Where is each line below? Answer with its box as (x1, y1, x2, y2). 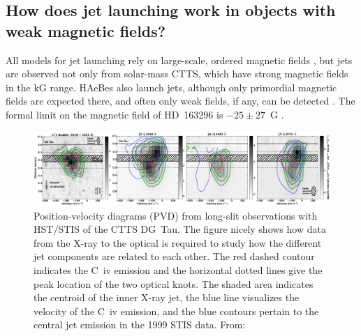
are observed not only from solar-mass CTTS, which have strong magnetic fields (6, 66, 348, 81)
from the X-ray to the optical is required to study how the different (34, 235, 322, 250)
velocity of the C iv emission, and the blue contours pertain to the (34, 303, 319, 318)
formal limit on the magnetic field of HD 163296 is (6, 107, 223, 121)
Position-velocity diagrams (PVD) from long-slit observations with (34, 208, 318, 222)
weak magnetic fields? (6, 20, 166, 41)
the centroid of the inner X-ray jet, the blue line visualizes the (34, 290, 300, 305)
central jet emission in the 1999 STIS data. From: (34, 317, 246, 332)
